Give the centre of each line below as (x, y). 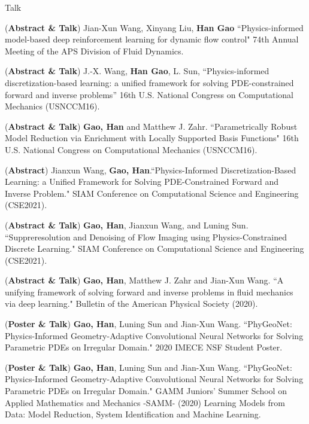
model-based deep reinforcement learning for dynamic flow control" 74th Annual (152, 39)
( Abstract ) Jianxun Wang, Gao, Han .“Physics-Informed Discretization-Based (151, 170)
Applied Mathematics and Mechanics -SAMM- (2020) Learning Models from (145, 402)
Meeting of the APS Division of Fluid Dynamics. (94, 51)
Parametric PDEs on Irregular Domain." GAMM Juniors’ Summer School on (146, 391)
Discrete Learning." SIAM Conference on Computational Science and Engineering (154, 248)
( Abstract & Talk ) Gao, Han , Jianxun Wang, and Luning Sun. (127, 225)
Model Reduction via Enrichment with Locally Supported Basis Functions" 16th (152, 138)
